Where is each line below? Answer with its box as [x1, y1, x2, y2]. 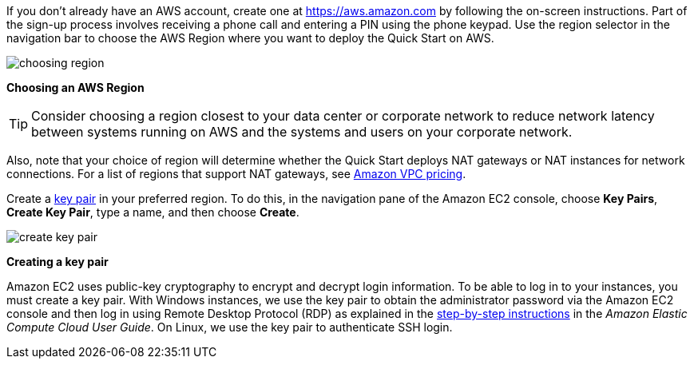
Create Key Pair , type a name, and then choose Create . [6, 205, 299, 219]
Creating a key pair [6, 255, 109, 268]
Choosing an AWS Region [6, 81, 145, 94]
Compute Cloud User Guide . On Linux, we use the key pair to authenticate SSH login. [6, 320, 453, 334]
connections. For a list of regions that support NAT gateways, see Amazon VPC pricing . [6, 167, 466, 181]
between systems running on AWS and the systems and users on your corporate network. [31, 124, 573, 140]
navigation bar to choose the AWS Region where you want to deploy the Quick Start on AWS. [6, 31, 494, 45]
